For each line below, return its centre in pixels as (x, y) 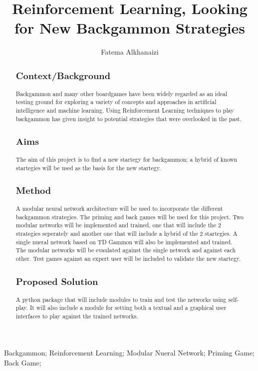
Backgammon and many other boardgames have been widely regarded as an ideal (122, 93)
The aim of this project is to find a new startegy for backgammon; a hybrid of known (127, 159)
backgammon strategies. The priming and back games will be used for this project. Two (130, 217)
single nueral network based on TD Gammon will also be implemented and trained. (124, 242)
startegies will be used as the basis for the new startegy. (88, 167)
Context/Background (63, 75)
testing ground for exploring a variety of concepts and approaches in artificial (116, 102)
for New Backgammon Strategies (130, 28)
